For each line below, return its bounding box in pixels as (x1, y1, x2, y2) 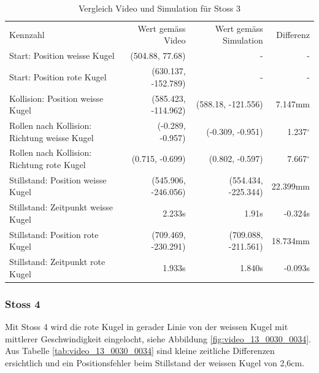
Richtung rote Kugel (9, 158, 86, 171)
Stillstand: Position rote (9, 228, 99, 240)
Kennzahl (9, 28, 45, 40)
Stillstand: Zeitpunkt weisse (9, 201, 113, 213)
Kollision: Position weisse (9, 91, 104, 104)
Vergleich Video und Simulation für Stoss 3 (79, 2, 240, 14)
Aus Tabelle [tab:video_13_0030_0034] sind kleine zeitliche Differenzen (5, 344, 275, 357)
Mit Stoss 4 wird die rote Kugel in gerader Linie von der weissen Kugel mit (5, 320, 288, 333)
